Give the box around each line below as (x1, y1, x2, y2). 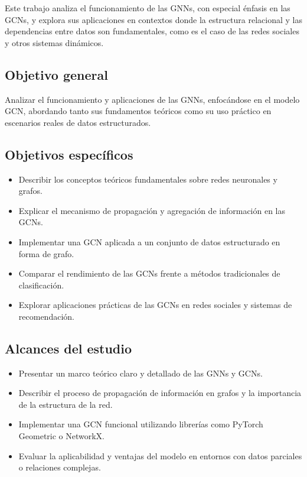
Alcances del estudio (5, 339, 132, 357)
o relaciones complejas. (18, 461, 101, 473)
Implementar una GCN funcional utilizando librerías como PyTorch (18, 418, 263, 430)
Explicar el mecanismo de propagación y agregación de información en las (18, 204, 286, 216)
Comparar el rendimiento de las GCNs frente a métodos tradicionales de (18, 267, 280, 280)
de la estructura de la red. (18, 398, 113, 410)
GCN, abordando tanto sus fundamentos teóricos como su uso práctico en (5, 105, 272, 117)
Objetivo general (5, 65, 108, 83)
